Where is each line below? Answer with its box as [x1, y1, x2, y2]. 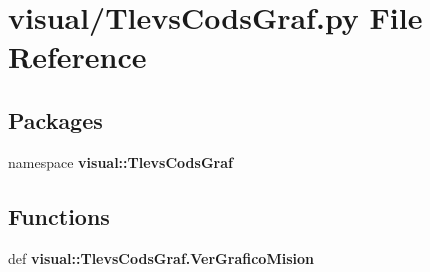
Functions [8, 200, 110, 231]
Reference [8, 36, 147, 77]
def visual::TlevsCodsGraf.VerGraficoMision [8, 247, 314, 268]
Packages [8, 104, 103, 135]
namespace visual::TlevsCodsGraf [8, 151, 233, 172]
